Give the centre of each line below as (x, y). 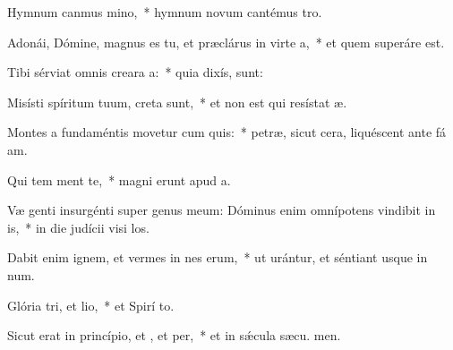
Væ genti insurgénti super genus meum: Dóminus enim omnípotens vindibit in (222, 210)
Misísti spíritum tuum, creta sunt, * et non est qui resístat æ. (177, 102)
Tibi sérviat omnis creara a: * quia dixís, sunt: (135, 72)
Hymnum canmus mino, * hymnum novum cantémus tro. (165, 12)
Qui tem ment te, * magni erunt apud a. (119, 179)
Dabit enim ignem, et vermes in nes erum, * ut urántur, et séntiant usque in (218, 257)
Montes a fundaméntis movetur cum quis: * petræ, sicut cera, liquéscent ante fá (227, 132)
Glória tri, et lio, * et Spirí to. (91, 305)
